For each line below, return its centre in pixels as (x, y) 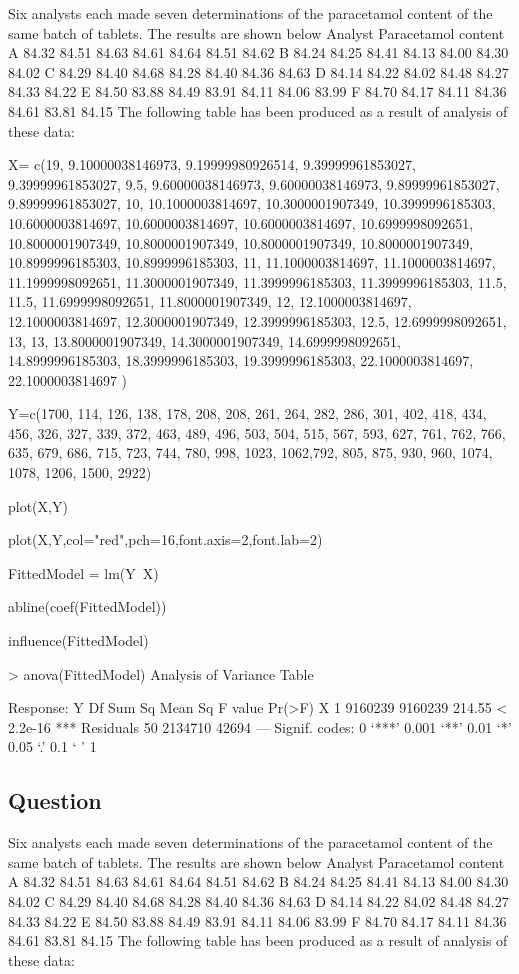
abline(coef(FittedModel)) (87, 606)
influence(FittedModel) (78, 640)
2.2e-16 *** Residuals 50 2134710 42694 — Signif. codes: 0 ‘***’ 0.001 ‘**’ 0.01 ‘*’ (260, 726)
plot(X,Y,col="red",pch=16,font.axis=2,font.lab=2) (165, 539)
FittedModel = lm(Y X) (83, 572)
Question (55, 800)
